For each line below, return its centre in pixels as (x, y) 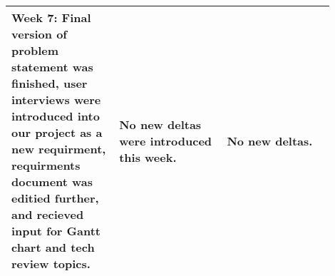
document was (52, 182)
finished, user (50, 83)
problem (35, 50)
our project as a (57, 132)
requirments (46, 165)
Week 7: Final (51, 17)
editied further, (55, 198)
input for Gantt (56, 231)
